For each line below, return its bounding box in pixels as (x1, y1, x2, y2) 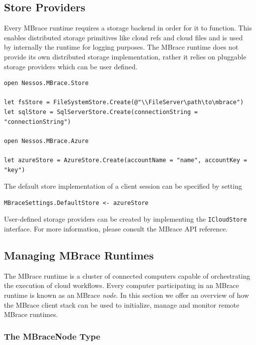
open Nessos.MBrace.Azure (4, 137, 89, 144)
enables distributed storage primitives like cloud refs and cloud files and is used (4, 32, 243, 42)
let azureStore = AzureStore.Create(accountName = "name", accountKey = (4, 156, 247, 164)
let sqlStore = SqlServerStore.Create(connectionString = (4, 108, 198, 115)
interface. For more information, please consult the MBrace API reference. (4, 223, 228, 233)
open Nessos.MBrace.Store (4, 80, 89, 87)
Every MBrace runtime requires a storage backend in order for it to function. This (4, 23, 252, 33)
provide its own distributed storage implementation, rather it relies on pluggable (4, 51, 247, 61)
